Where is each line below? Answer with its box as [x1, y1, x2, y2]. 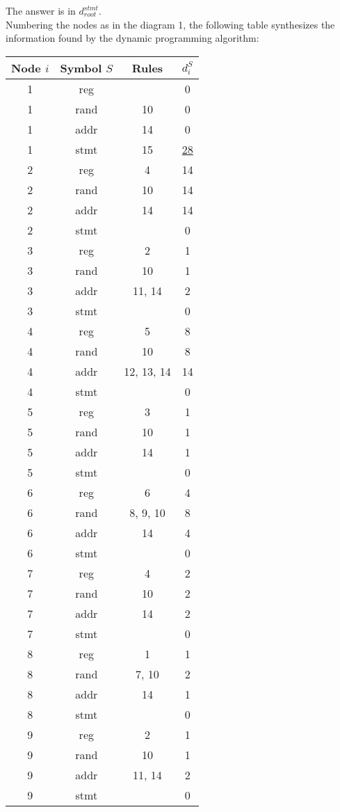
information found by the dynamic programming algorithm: [6, 31, 259, 45]
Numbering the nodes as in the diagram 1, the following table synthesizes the [6, 17, 335, 31]
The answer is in [6, 3, 76, 17]
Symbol [60, 59, 102, 76]
